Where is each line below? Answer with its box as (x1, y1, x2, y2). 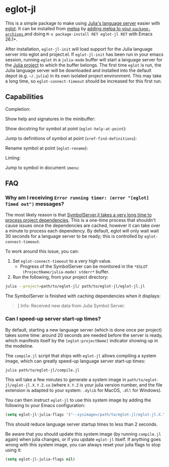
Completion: (5, 106, 31, 112)
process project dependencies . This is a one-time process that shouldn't (5, 217, 156, 223)
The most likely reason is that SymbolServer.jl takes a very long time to (5, 212, 152, 218)
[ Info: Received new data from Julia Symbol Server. (17, 303, 126, 309)
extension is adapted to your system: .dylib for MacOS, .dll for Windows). (5, 387, 162, 394)
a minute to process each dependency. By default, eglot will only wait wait (5, 228, 159, 234)
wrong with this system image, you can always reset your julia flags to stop (5, 442, 161, 448)
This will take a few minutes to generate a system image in (5, 376, 127, 383)
